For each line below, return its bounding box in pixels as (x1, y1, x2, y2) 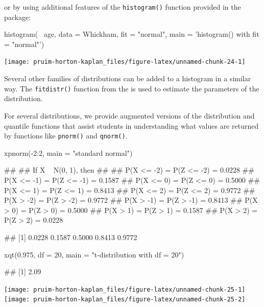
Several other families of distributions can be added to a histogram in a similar (4, 73, 251, 84)
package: (4, 11, 31, 22)
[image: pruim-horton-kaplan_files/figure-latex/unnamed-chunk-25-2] (4, 296, 246, 303)
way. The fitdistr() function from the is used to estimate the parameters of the (4, 83, 259, 93)
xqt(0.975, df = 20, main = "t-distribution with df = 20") (4, 249, 184, 259)
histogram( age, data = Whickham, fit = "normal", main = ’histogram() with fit (4, 29, 259, 39)
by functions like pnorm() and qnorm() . (4, 130, 128, 141)
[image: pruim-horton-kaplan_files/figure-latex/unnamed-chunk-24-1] (4, 58, 246, 66)
